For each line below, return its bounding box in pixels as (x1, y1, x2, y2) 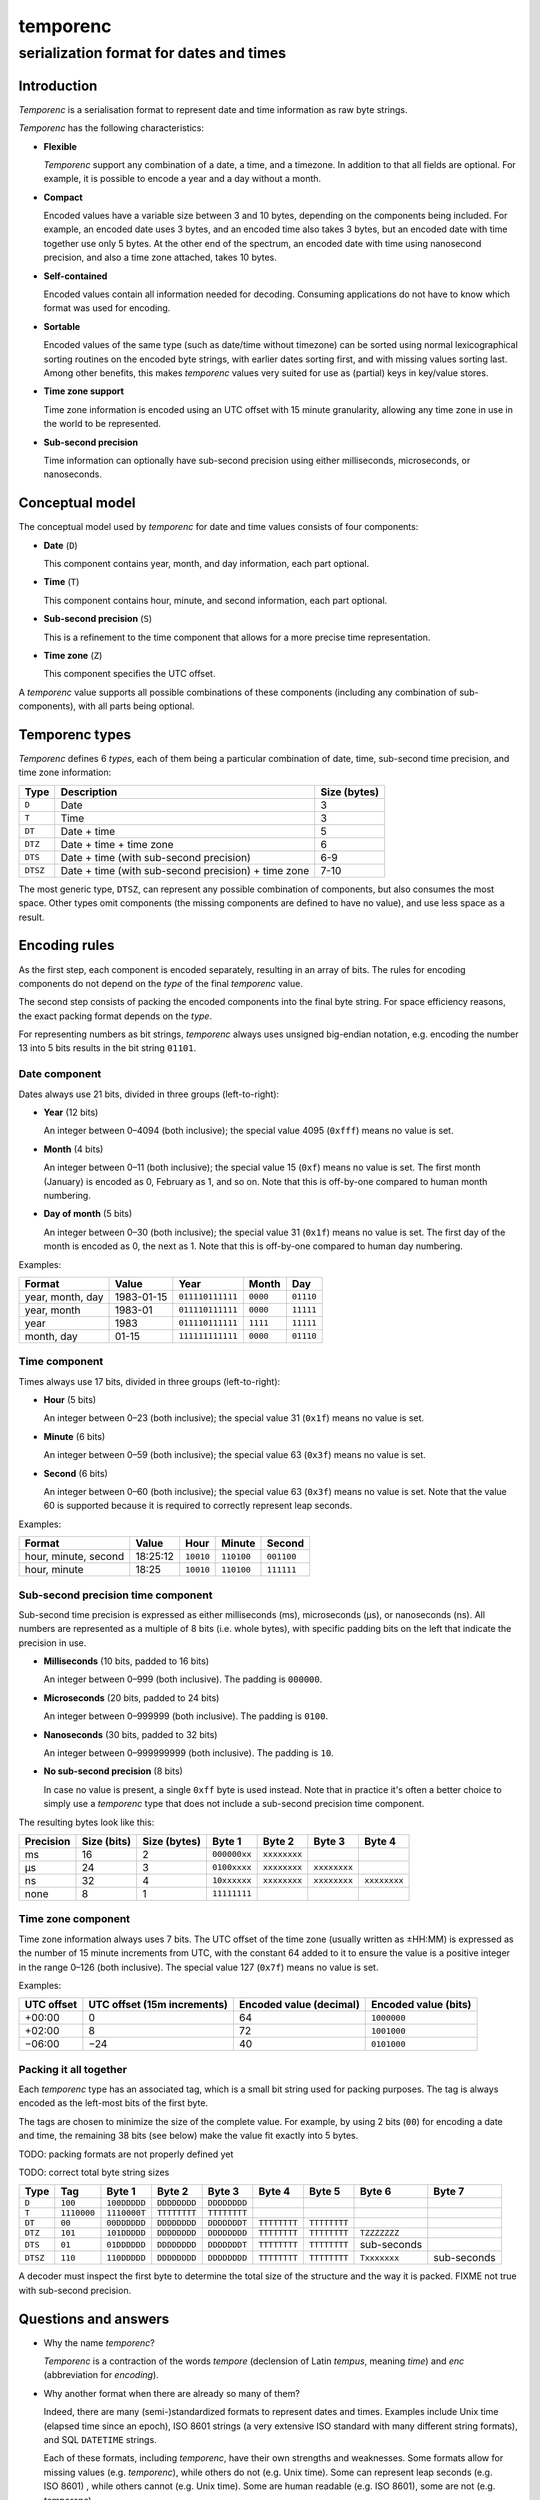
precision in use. (18, 1636, 87, 1649)
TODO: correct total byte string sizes (18, 2166, 170, 2178)
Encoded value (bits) (370, 1998, 472, 2012)
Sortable (43, 320, 81, 332)
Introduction (18, 77, 98, 94)
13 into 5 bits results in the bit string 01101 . (18, 1042, 197, 1054)
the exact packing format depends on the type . (18, 1010, 213, 1022)
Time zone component (18, 1912, 130, 1926)
